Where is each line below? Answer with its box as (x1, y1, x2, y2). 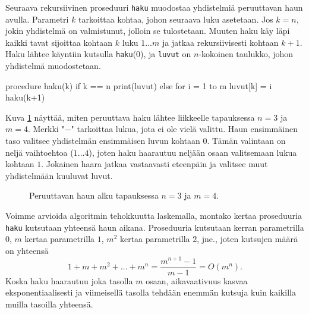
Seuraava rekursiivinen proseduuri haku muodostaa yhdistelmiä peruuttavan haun (5, 1, 303, 13)
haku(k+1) (5, 91, 45, 103)
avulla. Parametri (5, 12, 69, 25)
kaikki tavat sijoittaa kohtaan (5, 36, 113, 48)
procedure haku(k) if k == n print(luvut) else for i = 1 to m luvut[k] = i (5, 79, 272, 92)
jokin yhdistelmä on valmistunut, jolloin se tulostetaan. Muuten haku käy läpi (5, 24, 290, 37)
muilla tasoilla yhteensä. (5, 297, 93, 310)
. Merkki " (27, 123, 65, 135)
